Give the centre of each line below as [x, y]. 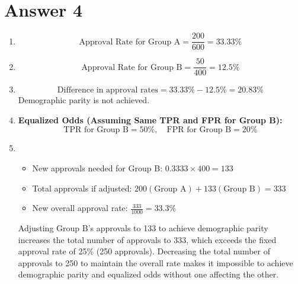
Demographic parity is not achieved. [84, 100]
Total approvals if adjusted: [82, 188]
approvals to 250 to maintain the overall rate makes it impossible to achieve [156, 262]
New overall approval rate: [80, 208]
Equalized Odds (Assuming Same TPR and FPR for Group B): [150, 119]
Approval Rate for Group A [130, 42]
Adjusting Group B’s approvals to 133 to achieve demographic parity [143, 228]
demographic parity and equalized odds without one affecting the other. [148, 274]
